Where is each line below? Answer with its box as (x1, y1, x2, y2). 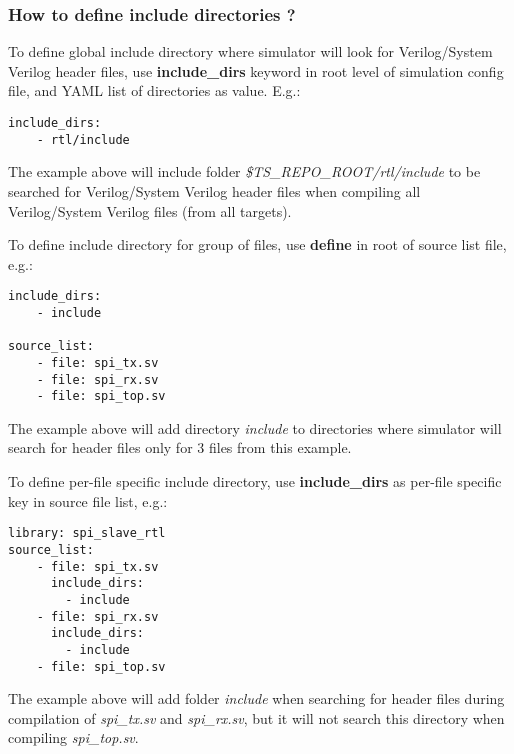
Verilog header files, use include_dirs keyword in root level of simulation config (8, 60, 504, 81)
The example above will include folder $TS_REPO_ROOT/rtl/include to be (8, 161, 481, 182)
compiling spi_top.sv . (8, 727, 139, 748)
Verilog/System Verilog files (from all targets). (8, 200, 292, 221)
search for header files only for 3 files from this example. (8, 437, 352, 458)
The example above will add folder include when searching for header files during (8, 688, 505, 709)
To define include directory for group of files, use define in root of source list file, (8, 234, 507, 255)
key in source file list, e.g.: (8, 490, 168, 511)
